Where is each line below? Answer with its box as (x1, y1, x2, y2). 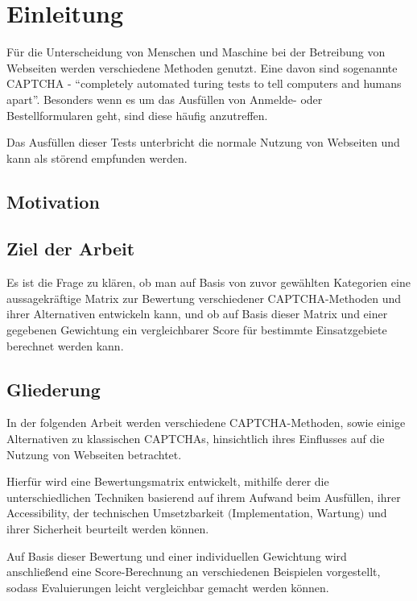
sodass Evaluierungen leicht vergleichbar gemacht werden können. (6, 578, 329, 595)
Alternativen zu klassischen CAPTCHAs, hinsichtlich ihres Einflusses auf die (6, 430, 385, 447)
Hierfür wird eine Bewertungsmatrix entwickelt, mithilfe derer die (6, 473, 329, 490)
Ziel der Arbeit (6, 236, 135, 261)
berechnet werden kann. (6, 337, 124, 354)
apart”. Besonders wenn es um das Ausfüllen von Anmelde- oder (6, 90, 323, 107)
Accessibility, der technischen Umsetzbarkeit (6, 504, 225, 521)
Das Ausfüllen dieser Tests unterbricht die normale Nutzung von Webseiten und (6, 134, 400, 151)
